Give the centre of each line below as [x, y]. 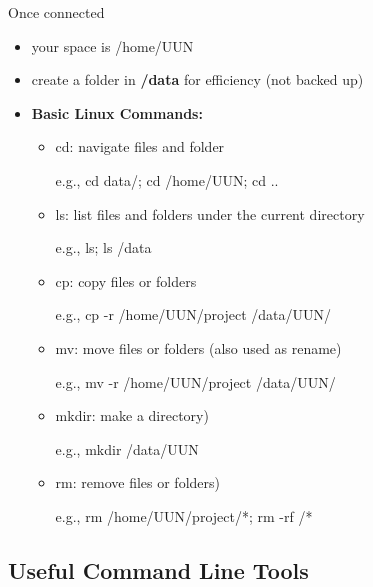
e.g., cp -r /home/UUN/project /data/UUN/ [193, 314]
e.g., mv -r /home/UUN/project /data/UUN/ [195, 381]
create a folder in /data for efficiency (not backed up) [197, 79]
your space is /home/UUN [112, 45]
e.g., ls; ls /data [103, 247]
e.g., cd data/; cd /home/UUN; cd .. [167, 179]
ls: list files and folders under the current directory [210, 213]
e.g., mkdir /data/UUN [127, 448]
